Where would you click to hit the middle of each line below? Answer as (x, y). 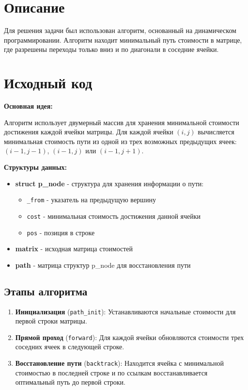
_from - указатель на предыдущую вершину (91, 200)
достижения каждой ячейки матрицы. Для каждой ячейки (89, 132)
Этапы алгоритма (46, 291)
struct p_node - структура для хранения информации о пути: (109, 183)
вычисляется (216, 132)
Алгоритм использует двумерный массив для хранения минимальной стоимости (122, 122)
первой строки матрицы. (51, 321)
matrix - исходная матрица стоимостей (74, 249)
